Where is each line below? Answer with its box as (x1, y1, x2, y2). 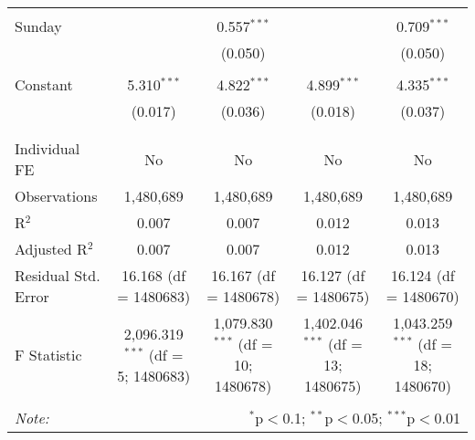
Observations (15, 185, 98, 206)
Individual (15, 138, 80, 159)
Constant (15, 74, 73, 95)
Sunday (15, 16, 62, 37)
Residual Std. (15, 265, 100, 286)
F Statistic (15, 343, 82, 365)
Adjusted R (15, 238, 88, 259)
